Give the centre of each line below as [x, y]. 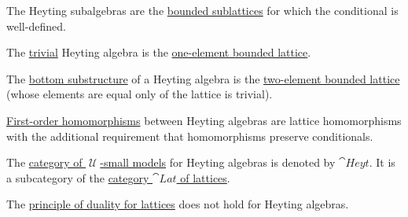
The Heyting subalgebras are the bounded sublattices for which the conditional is [202, 10]
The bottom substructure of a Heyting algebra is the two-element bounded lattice [203, 78]
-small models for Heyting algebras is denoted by [218, 162]
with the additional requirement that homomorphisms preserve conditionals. [190, 136]
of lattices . [205, 177]
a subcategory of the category [78, 177]
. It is [382, 162]
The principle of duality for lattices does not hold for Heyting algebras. [178, 204]
